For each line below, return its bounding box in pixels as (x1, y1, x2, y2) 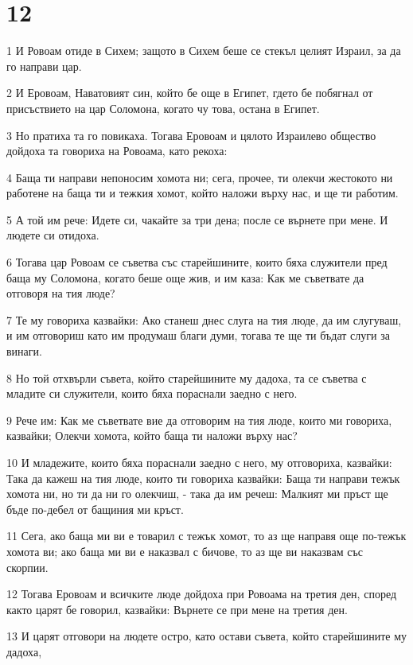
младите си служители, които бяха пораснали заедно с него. (6, 385, 298, 402)
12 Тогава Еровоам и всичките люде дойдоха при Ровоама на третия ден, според (6, 585, 397, 602)
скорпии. (6, 558, 49, 575)
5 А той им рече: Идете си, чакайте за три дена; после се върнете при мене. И (6, 211, 388, 227)
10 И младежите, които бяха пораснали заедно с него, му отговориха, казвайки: (6, 454, 392, 470)
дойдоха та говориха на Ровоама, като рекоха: (6, 142, 228, 159)
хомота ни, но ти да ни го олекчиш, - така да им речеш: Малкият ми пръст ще (6, 485, 388, 502)
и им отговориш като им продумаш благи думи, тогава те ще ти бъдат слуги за (6, 327, 390, 344)
